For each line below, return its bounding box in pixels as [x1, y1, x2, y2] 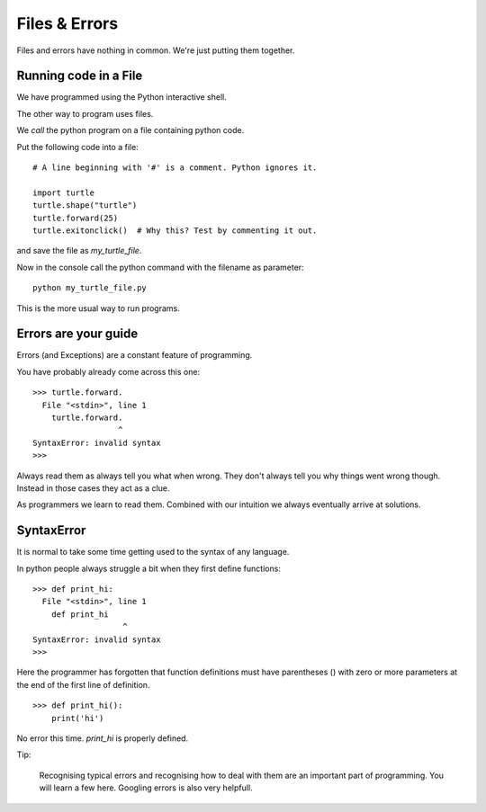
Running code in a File [16, 68, 143, 84]
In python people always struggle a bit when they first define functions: [16, 563, 281, 574]
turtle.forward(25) [32, 212, 119, 223]
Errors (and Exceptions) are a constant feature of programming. [16, 350, 253, 361]
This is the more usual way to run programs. [16, 302, 180, 314]
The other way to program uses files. [16, 108, 154, 119]
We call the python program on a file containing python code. [16, 125, 245, 136]
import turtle [32, 187, 94, 198]
